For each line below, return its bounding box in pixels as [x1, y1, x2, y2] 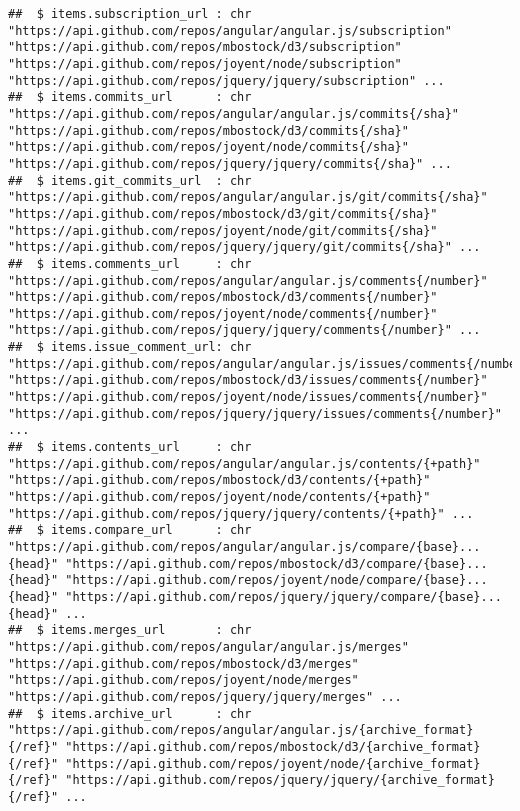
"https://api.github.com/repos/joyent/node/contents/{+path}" [8, 490, 431, 505]
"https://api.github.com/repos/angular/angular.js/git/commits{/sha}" [8, 190, 488, 205]
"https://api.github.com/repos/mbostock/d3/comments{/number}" [8, 290, 438, 305]
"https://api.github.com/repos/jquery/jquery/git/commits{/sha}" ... [8, 240, 481, 255]
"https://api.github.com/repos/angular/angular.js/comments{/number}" [8, 273, 488, 288]
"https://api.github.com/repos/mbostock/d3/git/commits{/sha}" [8, 206, 438, 221]
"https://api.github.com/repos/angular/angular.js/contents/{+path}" [8, 456, 481, 471]
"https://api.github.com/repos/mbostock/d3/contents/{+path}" [8, 473, 431, 488]
